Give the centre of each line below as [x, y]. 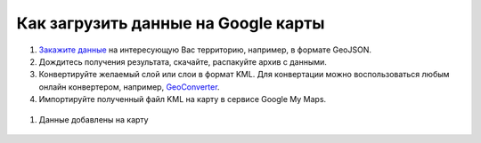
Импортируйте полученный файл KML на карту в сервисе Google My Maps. [183, 99]
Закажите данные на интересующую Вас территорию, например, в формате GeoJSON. [205, 50]
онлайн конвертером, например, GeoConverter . [129, 87]
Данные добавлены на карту [94, 119]
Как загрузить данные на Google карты [171, 23]
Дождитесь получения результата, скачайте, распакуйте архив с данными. [183, 61]
